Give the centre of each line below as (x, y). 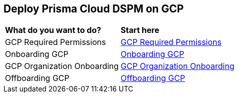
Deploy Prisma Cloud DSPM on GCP (94, 9)
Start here (140, 30)
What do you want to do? (53, 30)
